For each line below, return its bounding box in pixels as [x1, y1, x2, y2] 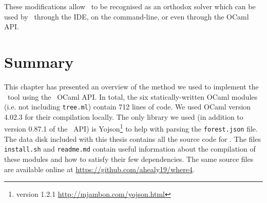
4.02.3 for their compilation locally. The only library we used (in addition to [4, 111, 243, 122]
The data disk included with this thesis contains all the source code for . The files [4, 133, 261, 144]
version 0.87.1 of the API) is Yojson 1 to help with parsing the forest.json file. [4, 122, 258, 134]
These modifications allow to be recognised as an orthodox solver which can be [4, 1, 256, 11]
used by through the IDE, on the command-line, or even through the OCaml [4, 11, 249, 22]
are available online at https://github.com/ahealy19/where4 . [4, 163, 195, 174]
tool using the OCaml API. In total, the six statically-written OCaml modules [7, 91, 258, 102]
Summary [4, 51, 74, 72]
